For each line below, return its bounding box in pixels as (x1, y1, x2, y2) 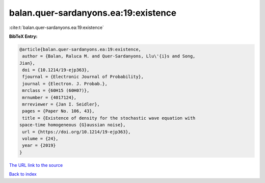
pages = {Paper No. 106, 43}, (22, 108, 95, 114)
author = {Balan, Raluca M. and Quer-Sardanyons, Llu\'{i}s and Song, (22, 53, 196, 59)
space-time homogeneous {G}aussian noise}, (19, 122, 126, 128)
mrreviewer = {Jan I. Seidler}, (22, 102, 100, 107)
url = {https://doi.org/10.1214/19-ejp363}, (22, 129, 131, 134)
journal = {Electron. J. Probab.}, (22, 81, 108, 86)
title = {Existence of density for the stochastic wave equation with (22, 115, 196, 121)
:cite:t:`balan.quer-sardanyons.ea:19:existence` (9, 25, 104, 30)
